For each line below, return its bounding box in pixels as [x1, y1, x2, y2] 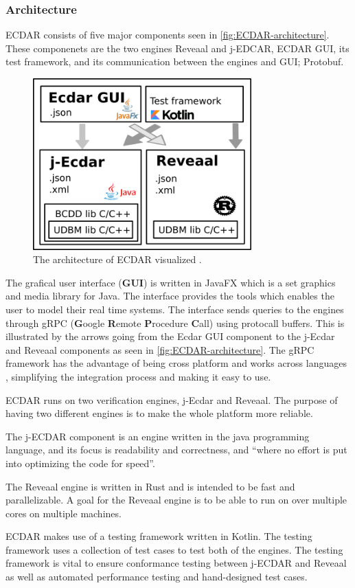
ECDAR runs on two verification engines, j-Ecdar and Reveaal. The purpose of [5, 392, 338, 407]
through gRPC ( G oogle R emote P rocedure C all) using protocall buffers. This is [5, 315, 345, 330]
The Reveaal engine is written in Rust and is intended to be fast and [5, 479, 295, 493]
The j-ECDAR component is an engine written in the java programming [5, 429, 310, 443]
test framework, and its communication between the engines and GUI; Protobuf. [5, 54, 344, 69]
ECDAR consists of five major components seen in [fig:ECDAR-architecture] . [5, 27, 330, 42]
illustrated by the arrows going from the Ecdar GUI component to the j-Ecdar [5, 329, 335, 343]
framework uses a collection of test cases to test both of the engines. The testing [5, 542, 343, 556]
